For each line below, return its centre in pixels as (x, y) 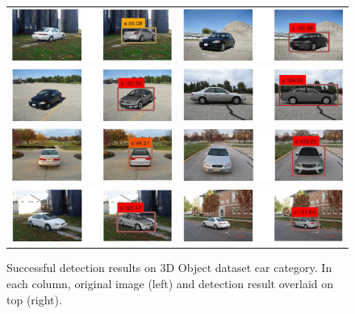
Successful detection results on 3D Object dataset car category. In (169, 268)
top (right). (34, 299)
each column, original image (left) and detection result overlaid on (170, 283)
